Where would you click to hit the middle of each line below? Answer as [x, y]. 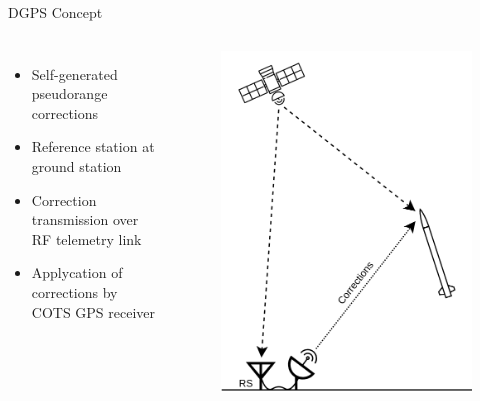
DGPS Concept [55, 12]
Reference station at [93, 146]
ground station [76, 165]
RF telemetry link [86, 238]
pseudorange [69, 93]
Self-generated [74, 73]
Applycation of [77, 272]
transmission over [85, 219]
